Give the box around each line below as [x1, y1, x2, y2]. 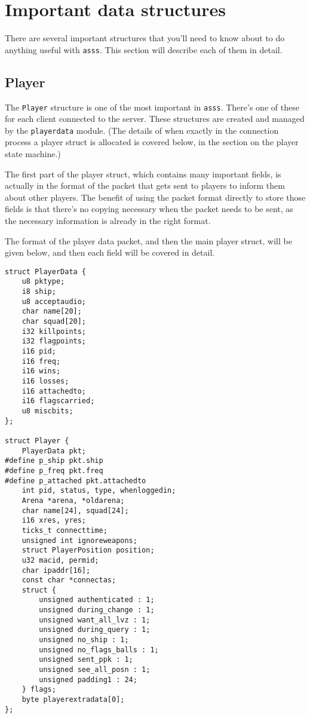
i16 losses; [22, 377, 69, 386]
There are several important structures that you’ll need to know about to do [5, 32, 285, 44]
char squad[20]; [22, 317, 87, 326]
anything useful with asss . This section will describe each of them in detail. [5, 43, 283, 56]
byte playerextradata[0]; [22, 695, 125, 704]
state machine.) [5, 148, 61, 160]
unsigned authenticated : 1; [39, 596, 155, 605]
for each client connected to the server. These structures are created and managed [5, 112, 305, 125]
